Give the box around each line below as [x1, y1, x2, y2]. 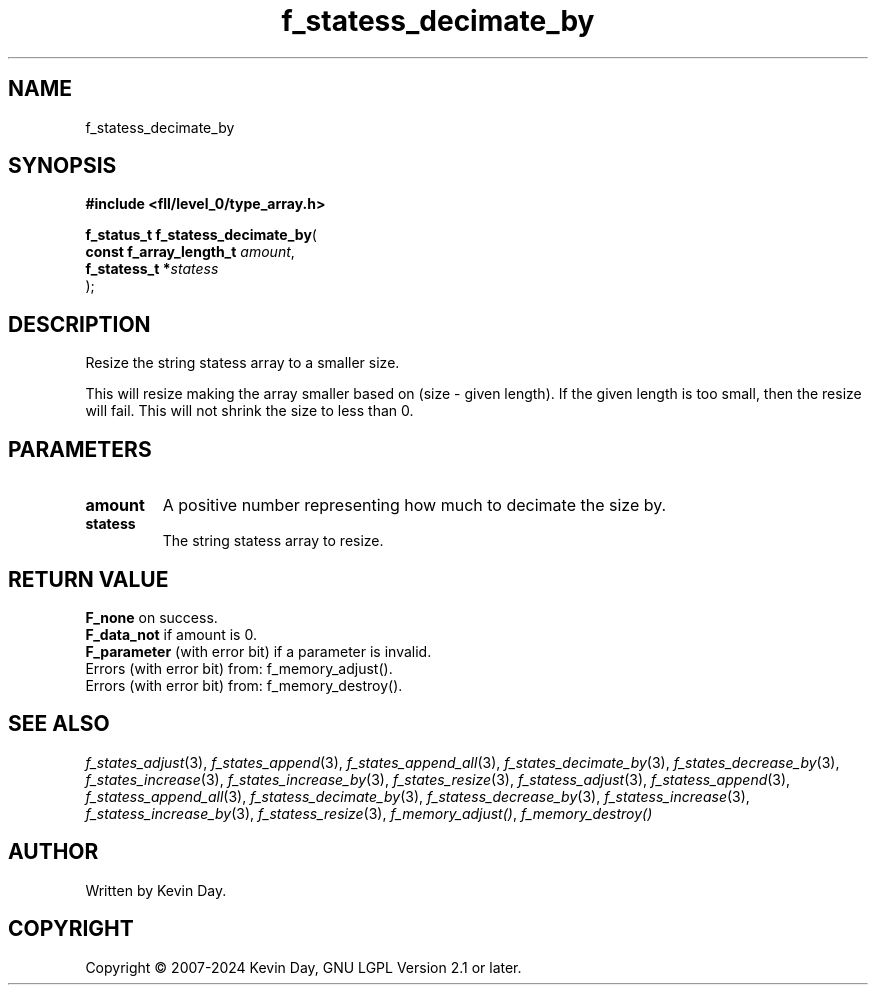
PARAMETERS [8, 436, 152, 462]
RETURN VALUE [8, 566, 169, 592]
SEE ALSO [8, 711, 110, 737]
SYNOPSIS [8, 153, 117, 179]
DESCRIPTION [8, 311, 151, 337]
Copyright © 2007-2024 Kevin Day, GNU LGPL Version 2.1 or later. [85, 958, 522, 976]
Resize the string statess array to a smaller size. [85, 354, 400, 372]
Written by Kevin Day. [85, 881, 227, 899]
